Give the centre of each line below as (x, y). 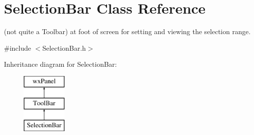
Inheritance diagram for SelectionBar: (61, 64)
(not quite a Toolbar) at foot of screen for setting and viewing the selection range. (127, 31)
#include (18, 48)
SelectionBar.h (64, 48)
